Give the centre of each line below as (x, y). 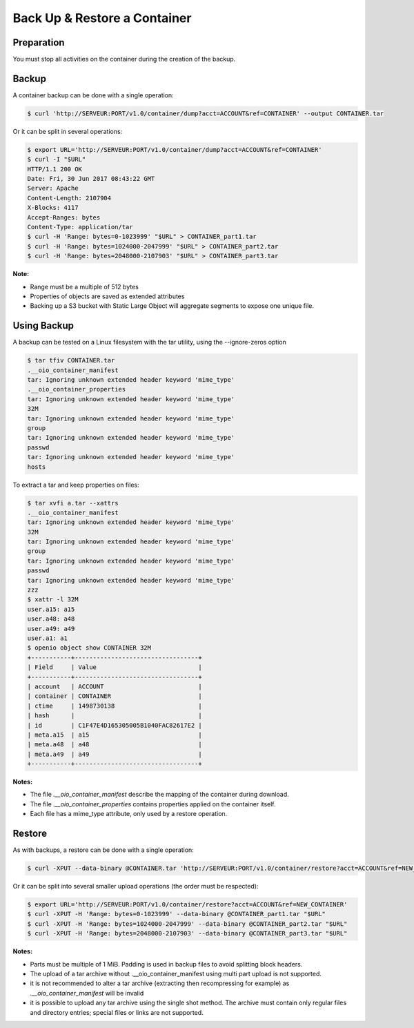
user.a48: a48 (51, 619)
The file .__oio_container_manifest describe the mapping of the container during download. (159, 795)
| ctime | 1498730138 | (115, 706)
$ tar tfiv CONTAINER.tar (71, 360)
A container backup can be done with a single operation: (93, 95)
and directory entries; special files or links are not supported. (117, 1012)
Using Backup (43, 326)
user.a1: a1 (48, 638)
